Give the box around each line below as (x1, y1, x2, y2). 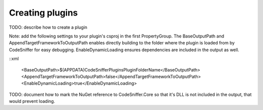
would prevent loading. (9, 98, 56, 104)
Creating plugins (9, 7, 78, 18)
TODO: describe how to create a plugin (9, 24, 88, 30)
